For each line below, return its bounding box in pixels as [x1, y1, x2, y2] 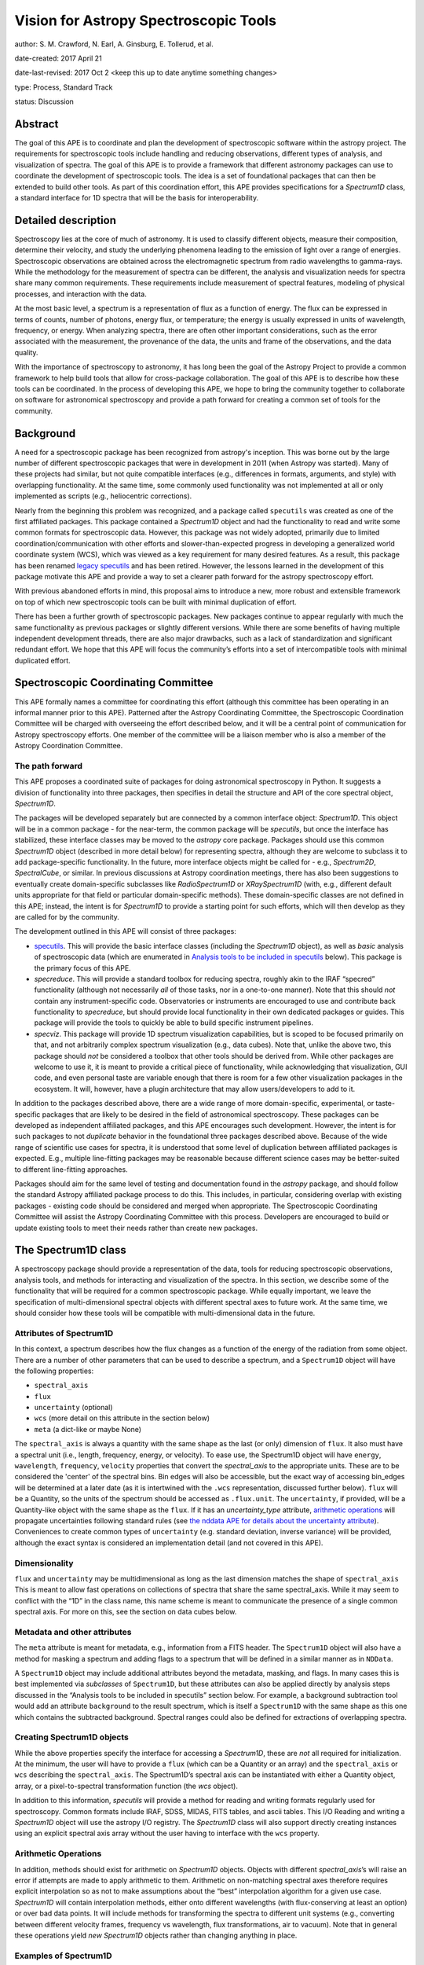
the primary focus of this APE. [34, 963, 131, 972]
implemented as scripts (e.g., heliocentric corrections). [14, 491, 192, 501]
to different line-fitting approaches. [14, 1164, 129, 1174]
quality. [14, 347, 38, 357]
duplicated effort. [14, 656, 71, 665]
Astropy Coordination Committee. [14, 741, 123, 751]
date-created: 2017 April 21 [14, 53, 102, 63]
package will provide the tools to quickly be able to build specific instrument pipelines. [34, 1018, 314, 1027]
